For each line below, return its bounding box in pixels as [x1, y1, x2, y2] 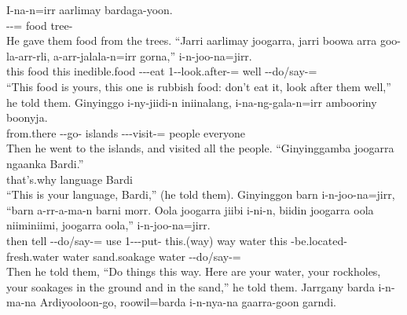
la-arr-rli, [6, 47, 50, 64]
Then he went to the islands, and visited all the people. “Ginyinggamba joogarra [6, 140, 394, 156]
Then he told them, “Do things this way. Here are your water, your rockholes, [6, 263, 381, 280]
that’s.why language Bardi [6, 170, 133, 187]
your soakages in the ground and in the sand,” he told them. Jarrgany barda [6, 278, 375, 295]
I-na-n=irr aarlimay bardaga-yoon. [6, 2, 173, 17]
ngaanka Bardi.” [6, 155, 84, 171]
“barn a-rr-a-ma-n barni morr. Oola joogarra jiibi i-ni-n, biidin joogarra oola [6, 201, 374, 218]
